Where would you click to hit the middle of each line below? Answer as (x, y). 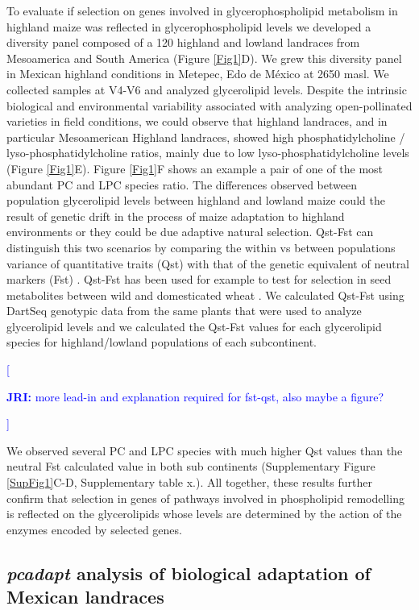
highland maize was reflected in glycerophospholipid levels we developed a (189, 26)
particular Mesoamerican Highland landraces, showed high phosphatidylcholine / (206, 137)
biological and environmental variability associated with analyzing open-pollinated (209, 105)
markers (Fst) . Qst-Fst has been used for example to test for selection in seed (199, 279)
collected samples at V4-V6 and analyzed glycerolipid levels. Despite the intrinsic (207, 89)
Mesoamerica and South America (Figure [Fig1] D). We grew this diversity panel (204, 58)
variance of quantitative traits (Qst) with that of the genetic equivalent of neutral (208, 263)
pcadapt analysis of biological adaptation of (189, 573)
